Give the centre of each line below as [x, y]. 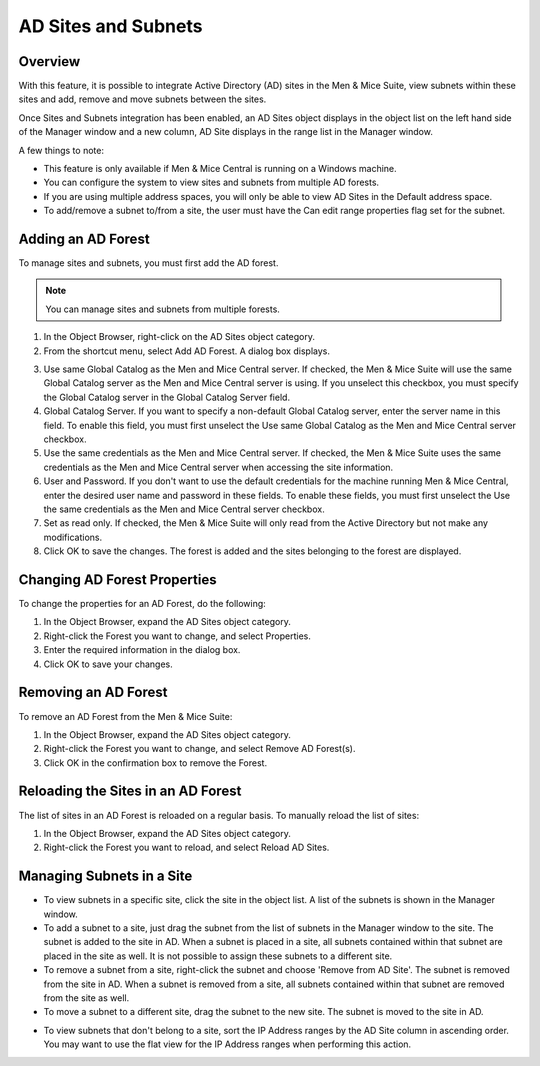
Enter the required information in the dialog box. [142, 650]
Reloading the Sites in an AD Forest [130, 791]
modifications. [73, 537]
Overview [49, 61]
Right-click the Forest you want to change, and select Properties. [177, 636]
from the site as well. [86, 998]
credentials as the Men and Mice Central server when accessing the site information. [218, 467]
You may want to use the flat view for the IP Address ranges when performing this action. [227, 1044]
